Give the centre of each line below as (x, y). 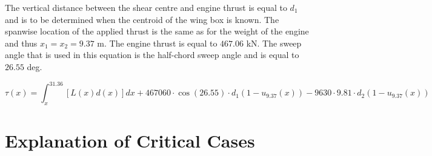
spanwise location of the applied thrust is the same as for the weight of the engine (157, 31)
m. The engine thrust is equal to (157, 43)
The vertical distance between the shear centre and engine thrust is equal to (146, 7)
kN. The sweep (274, 43)
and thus (21, 43)
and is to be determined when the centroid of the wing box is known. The (142, 19)
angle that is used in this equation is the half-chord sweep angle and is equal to (152, 55)
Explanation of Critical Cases (130, 141)
